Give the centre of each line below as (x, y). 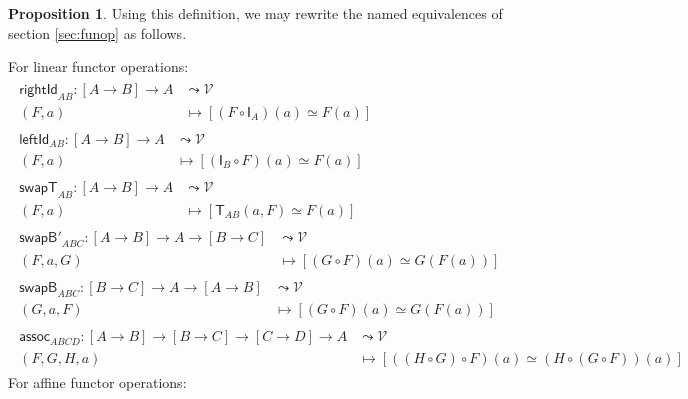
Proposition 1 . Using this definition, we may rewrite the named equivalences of (255, 13)
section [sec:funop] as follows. (97, 32)
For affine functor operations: (97, 381)
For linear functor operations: (98, 66)
